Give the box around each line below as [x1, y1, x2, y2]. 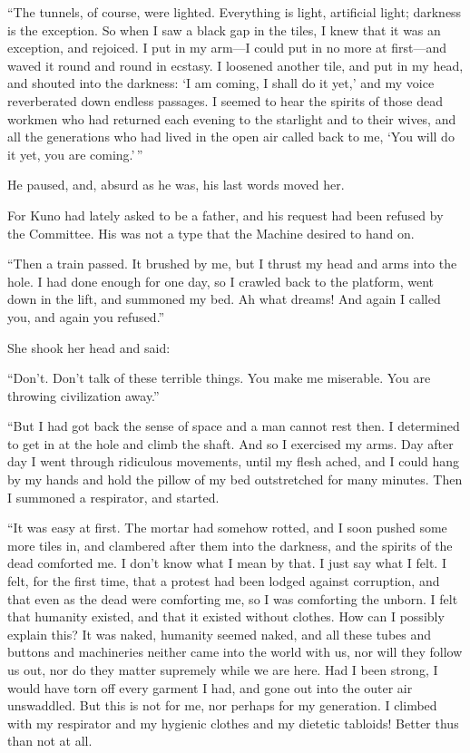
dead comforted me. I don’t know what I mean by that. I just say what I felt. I [7, 553, 446, 572]
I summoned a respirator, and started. [7, 487, 220, 506]
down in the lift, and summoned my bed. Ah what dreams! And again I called [7, 289, 441, 308]
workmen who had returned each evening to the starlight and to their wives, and [7, 109, 456, 128]
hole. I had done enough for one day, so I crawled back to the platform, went [7, 271, 434, 290]
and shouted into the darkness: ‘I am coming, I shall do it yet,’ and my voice [7, 73, 435, 93]
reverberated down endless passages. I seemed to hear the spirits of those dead [7, 91, 443, 110]
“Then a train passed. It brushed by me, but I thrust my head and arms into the [7, 254, 457, 273]
